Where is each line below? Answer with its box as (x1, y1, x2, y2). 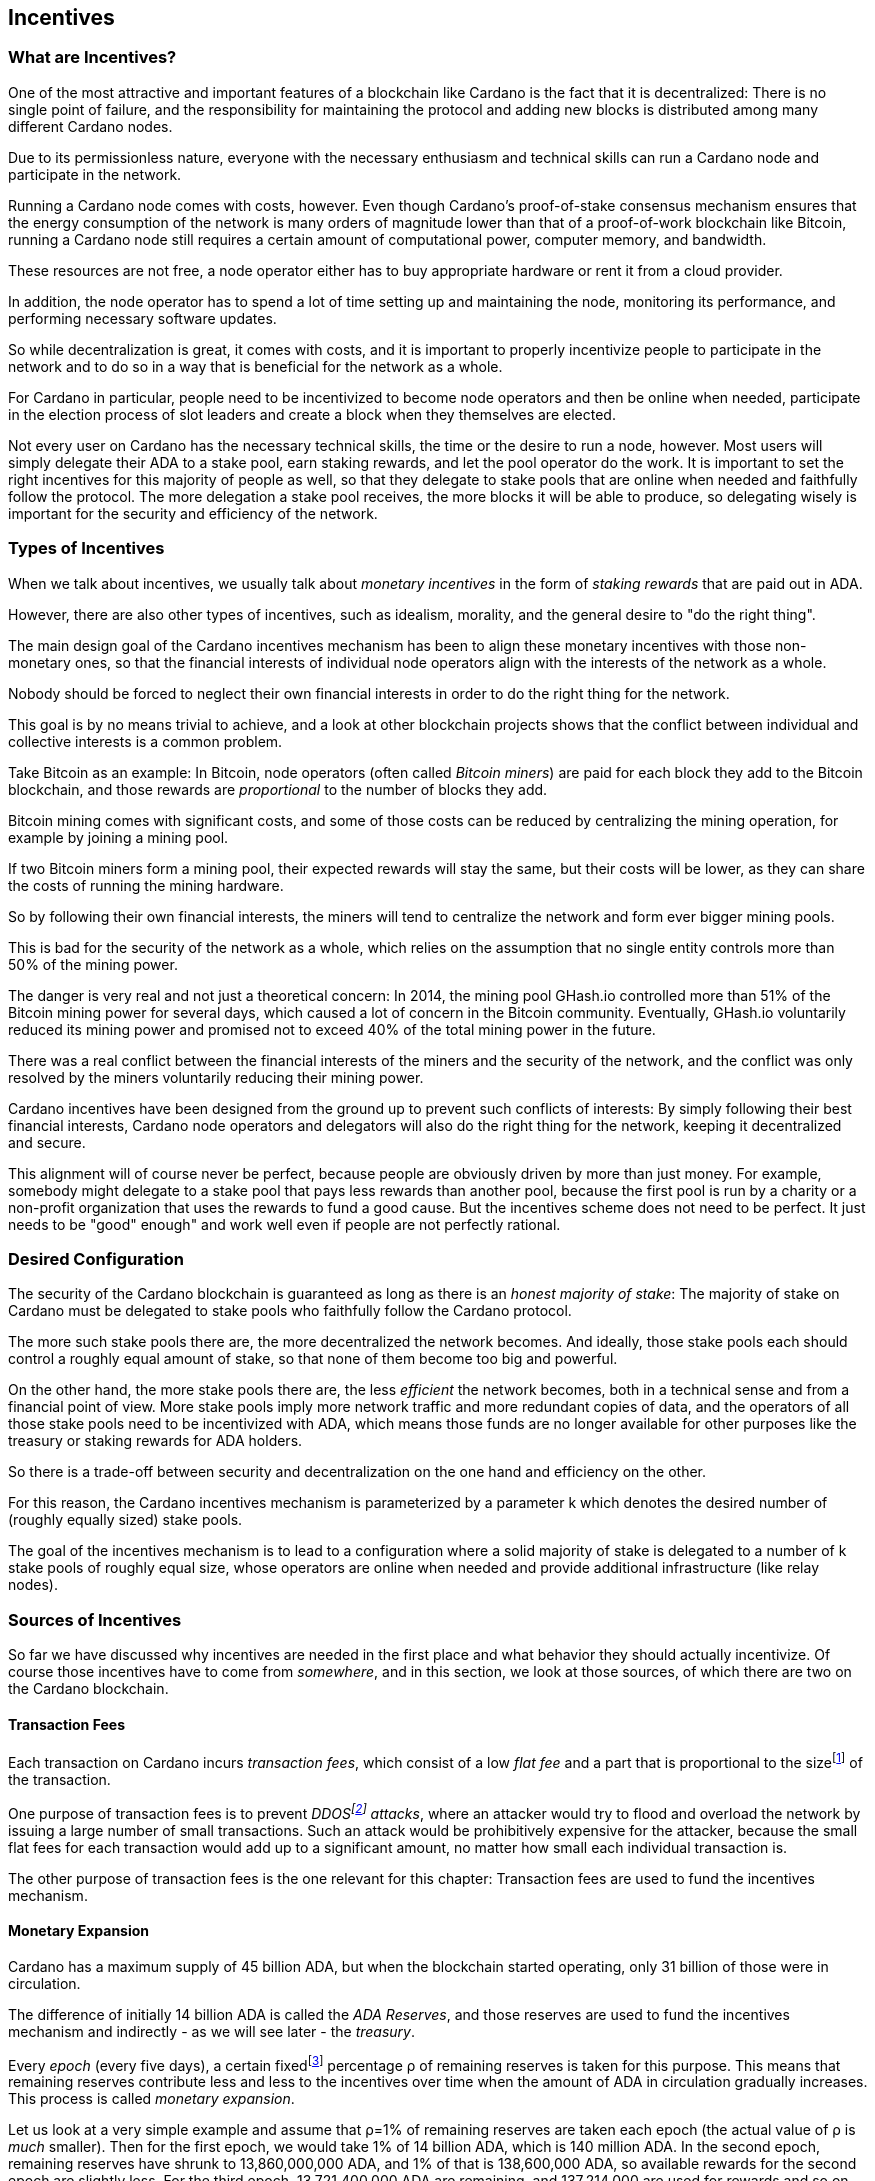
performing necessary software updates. (8, 309, 277, 327)
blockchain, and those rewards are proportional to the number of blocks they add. (8, 780, 548, 798)
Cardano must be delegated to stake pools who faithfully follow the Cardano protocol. (8, 1302, 572, 1320)
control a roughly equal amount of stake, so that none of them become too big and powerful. (8, 1350, 618, 1368)
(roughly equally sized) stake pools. (8, 1511, 243, 1529)
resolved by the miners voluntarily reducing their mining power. (8, 1068, 424, 1086)
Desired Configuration (8, 1248, 184, 1269)
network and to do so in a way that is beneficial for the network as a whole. (8, 357, 503, 375)
